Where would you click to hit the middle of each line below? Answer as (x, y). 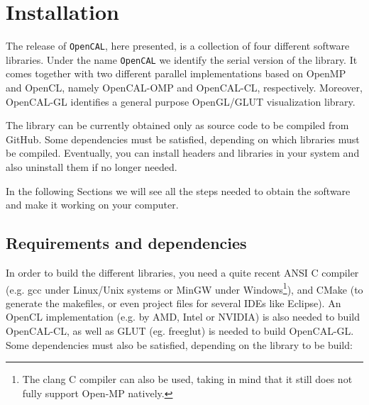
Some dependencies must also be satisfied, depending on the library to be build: (179, 344)
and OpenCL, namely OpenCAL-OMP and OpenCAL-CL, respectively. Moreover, (184, 88)
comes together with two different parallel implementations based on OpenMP (176, 73)
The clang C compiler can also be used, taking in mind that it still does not (187, 379)
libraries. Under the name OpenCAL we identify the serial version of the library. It (182, 59)
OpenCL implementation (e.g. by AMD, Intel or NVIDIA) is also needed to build (183, 317)
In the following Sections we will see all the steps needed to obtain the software (178, 190)
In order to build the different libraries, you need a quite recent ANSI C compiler (182, 272)
